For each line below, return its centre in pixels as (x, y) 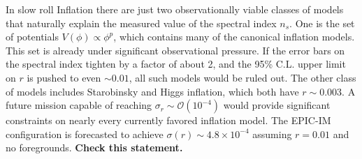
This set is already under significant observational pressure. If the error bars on (175, 50)
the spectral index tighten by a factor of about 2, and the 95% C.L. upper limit (176, 64)
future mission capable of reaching (79, 105)
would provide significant (277, 105)
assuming (272, 134)
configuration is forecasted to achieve (85, 134)
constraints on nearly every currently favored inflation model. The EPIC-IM (168, 120)
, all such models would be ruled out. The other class (242, 77)
